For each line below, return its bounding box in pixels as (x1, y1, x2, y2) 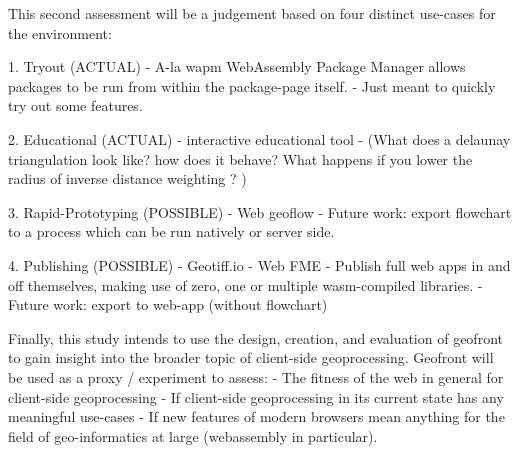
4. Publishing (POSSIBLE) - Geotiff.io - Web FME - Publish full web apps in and (8, 254, 511, 275)
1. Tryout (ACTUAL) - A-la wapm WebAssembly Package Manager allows (8, 56, 466, 77)
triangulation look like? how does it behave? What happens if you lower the (8, 148, 473, 169)
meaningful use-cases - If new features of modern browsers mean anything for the (8, 406, 505, 427)
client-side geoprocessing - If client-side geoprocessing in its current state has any (8, 386, 504, 407)
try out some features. (8, 95, 143, 116)
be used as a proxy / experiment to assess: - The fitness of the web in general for (8, 366, 504, 387)
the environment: (8, 22, 112, 43)
